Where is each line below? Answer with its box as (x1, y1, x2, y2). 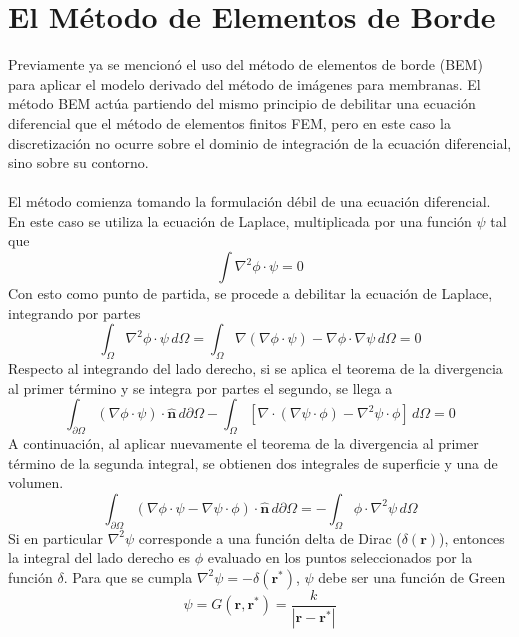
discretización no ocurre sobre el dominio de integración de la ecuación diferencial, (8, 132, 512, 153)
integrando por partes (8, 302, 141, 323)
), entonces (439, 527, 505, 548)
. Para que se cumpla (63, 566, 193, 587)
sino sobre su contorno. (8, 152, 149, 173)
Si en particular (8, 527, 103, 548)
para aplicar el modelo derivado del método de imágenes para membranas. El (8, 73, 481, 94)
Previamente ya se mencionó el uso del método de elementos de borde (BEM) (8, 54, 483, 75)
